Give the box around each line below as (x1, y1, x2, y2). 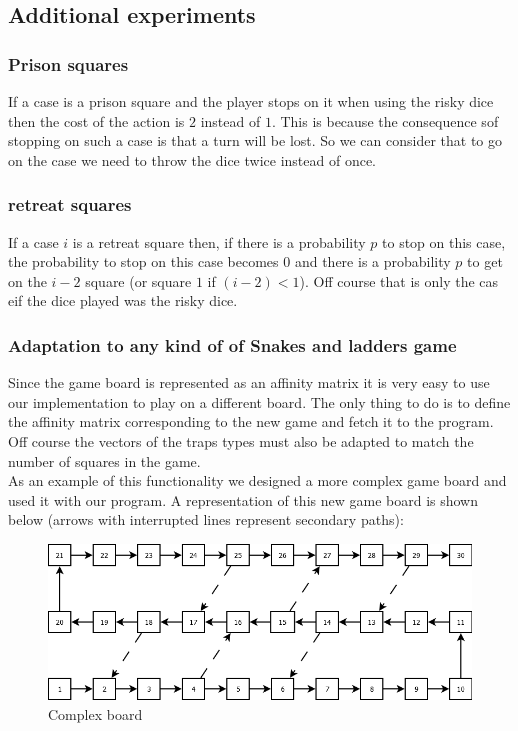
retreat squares (8, 192, 132, 217)
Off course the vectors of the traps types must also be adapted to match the (8, 430, 474, 451)
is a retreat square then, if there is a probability (72, 231, 366, 252)
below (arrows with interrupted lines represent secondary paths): (8, 509, 404, 530)
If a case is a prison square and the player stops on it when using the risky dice (8, 91, 494, 111)
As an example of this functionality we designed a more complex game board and (8, 470, 507, 491)
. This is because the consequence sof (271, 110, 499, 131)
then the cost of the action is (8, 110, 185, 131)
